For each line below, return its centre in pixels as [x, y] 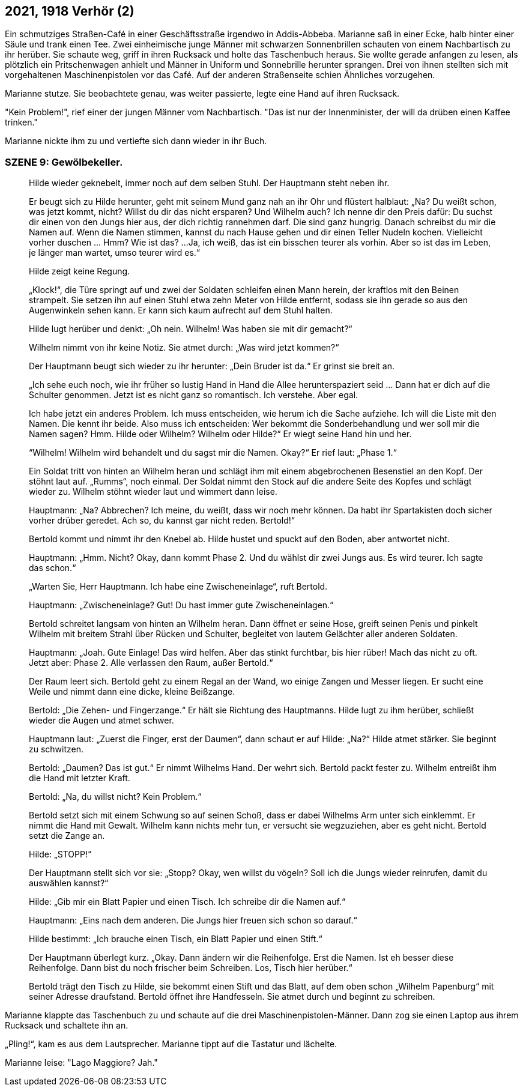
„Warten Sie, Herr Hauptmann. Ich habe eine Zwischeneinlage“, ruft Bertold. [178, 587]
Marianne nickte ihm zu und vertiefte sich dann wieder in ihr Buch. [136, 141]
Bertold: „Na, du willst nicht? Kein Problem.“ [115, 797]
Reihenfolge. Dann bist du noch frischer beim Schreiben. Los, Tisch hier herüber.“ [191, 968]
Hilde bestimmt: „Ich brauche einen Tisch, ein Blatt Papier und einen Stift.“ [176, 939]
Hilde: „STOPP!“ [60, 854]
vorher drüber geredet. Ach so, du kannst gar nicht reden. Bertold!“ [162, 521]
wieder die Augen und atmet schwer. [101, 721]
